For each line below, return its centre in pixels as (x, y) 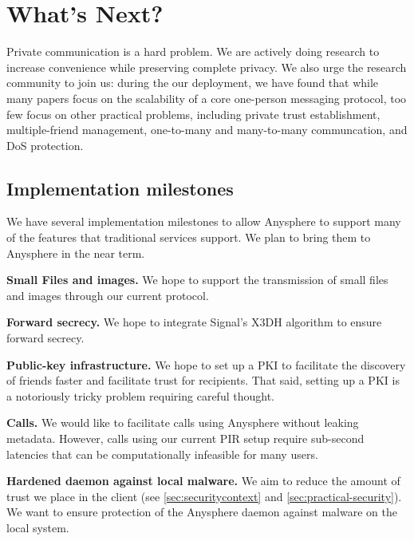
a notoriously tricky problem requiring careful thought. (140, 395)
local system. (38, 527)
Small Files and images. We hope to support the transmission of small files (197, 280)
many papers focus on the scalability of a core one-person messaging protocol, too (207, 98)
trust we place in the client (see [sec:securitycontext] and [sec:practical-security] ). (204, 496)
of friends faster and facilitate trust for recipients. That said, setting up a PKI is (203, 380)
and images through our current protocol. (108, 295)
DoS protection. (45, 145)
